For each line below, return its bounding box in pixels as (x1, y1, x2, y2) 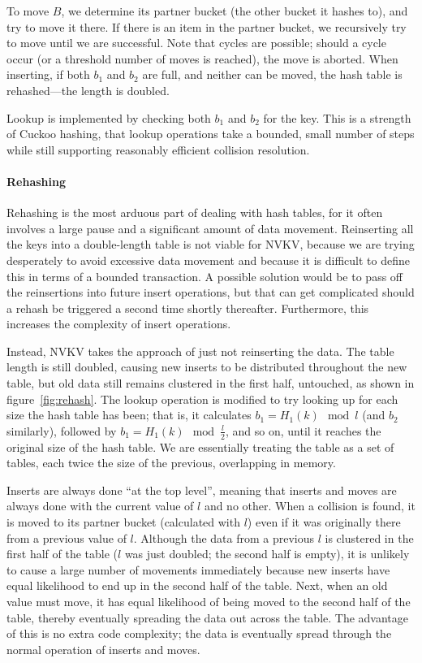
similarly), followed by (6, 422, 117, 439)
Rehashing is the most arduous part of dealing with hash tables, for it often (6, 204, 383, 221)
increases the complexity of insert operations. (6, 315, 231, 332)
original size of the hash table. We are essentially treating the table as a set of (6, 438, 394, 455)
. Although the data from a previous (133, 529, 315, 546)
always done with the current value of (6, 497, 194, 514)
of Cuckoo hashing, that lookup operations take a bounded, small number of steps (6, 125, 415, 142)
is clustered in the (325, 529, 414, 546)
